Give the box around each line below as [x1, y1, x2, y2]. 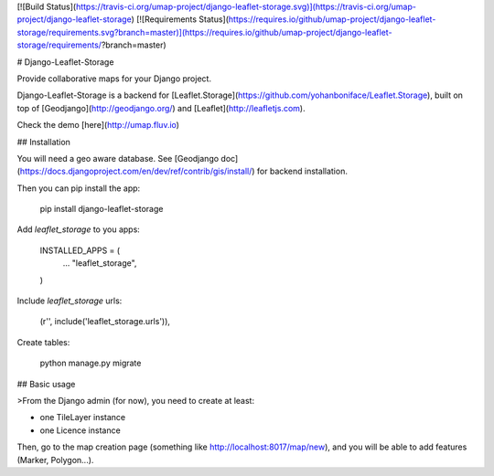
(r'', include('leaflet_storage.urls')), [39, 316, 171, 327]
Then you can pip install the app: [16, 183, 141, 194]
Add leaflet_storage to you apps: [16, 224, 141, 235]
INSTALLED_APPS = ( [39, 245, 121, 256]
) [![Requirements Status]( [131, 14, 229, 25]
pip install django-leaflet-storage [39, 204, 164, 215]
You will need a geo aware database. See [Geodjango [16, 153, 220, 164]
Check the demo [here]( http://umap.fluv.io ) [16, 120, 180, 131]
